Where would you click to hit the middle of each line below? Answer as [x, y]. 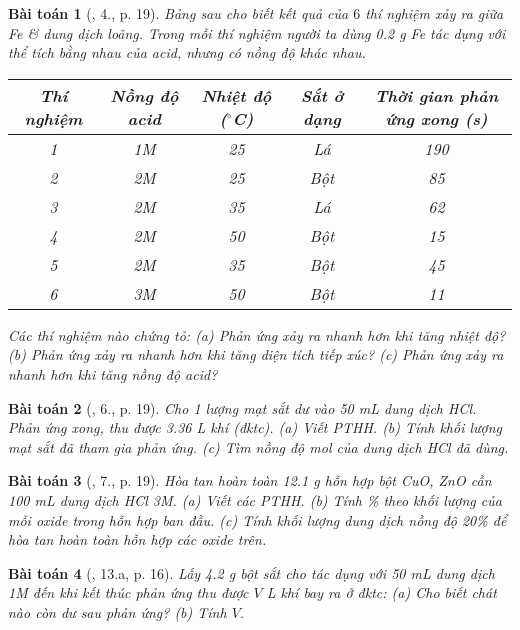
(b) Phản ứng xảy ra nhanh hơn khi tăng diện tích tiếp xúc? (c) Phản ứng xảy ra [256, 354]
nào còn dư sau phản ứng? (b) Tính [117, 611]
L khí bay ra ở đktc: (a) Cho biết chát [381, 592]
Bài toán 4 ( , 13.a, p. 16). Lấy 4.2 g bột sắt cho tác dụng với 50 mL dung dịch [251, 572]
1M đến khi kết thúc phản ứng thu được [128, 592]
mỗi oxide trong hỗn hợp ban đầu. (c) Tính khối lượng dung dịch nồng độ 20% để [257, 519]
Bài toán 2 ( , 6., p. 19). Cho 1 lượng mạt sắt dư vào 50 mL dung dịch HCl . [242, 407]
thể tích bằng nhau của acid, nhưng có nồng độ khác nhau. [187, 52]
